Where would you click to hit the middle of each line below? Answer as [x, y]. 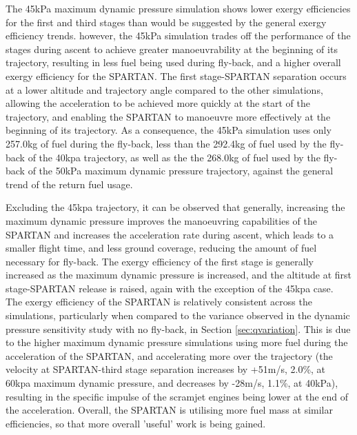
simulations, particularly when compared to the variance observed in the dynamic [178, 315]
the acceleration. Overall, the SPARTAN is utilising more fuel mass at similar [169, 410]
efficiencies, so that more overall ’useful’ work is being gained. [136, 423]
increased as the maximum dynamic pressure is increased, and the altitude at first [178, 275]
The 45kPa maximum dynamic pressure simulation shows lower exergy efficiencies [178, 8]
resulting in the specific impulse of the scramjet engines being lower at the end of [177, 396]
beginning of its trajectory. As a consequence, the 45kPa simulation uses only [169, 130]
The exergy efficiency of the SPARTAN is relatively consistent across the [159, 302]
